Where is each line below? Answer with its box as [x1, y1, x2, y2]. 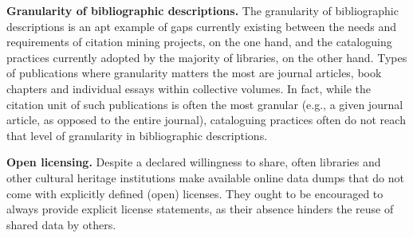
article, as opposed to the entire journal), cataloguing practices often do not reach [6, 111, 406, 128]
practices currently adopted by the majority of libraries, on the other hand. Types [6, 49, 407, 65]
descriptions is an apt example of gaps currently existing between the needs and [6, 18, 397, 34]
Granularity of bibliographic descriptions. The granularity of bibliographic [6, 2, 399, 18]
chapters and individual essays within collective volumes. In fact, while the [6, 80, 371, 96]
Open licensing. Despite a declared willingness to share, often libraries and [6, 154, 381, 170]
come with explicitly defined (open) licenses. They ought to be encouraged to [6, 185, 383, 201]
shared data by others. [6, 216, 116, 232]
